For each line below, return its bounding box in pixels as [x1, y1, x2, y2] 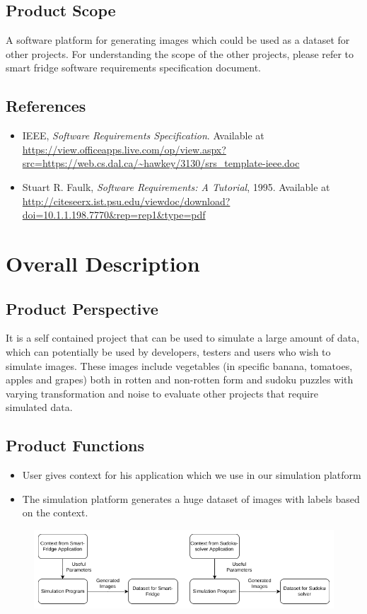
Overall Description [6, 248, 200, 277]
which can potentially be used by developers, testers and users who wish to [6, 344, 331, 359]
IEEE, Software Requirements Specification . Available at [22, 128, 264, 143]
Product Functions [6, 434, 145, 456]
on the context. [22, 505, 88, 520]
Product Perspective [6, 297, 158, 319]
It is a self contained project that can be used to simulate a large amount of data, [6, 330, 360, 345]
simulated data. [6, 400, 73, 415]
